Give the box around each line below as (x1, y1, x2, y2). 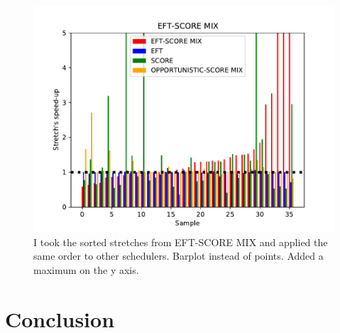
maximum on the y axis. (33, 262, 139, 277)
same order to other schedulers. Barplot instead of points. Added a (33, 248, 324, 263)
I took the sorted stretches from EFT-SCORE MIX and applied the (33, 234, 328, 249)
